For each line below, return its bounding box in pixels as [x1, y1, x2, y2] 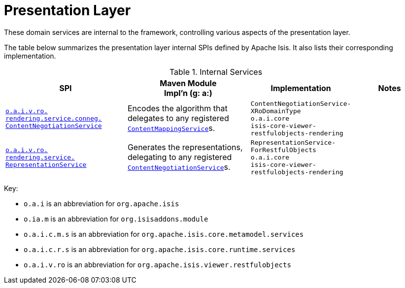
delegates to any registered [127, 113, 229, 124]
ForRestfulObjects [250, 146, 316, 154]
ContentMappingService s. [127, 123, 215, 133]
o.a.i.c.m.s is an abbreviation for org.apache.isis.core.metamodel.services [24, 229, 304, 238]
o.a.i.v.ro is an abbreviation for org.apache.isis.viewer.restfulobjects [24, 260, 291, 269]
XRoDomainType [250, 107, 301, 115]
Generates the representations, [127, 142, 243, 153]
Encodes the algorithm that [127, 103, 228, 114]
